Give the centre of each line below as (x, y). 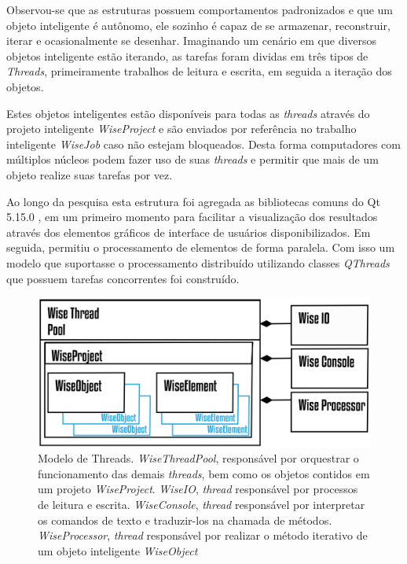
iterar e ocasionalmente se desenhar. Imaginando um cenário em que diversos (192, 41)
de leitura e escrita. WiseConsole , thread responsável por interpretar (202, 504)
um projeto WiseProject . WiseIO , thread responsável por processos (198, 489)
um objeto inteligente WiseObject (118, 550)
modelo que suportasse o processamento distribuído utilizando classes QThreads (198, 262)
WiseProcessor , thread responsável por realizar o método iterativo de (203, 535)
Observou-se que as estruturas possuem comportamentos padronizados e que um (200, 9)
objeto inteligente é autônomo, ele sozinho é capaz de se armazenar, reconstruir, (198, 25)
